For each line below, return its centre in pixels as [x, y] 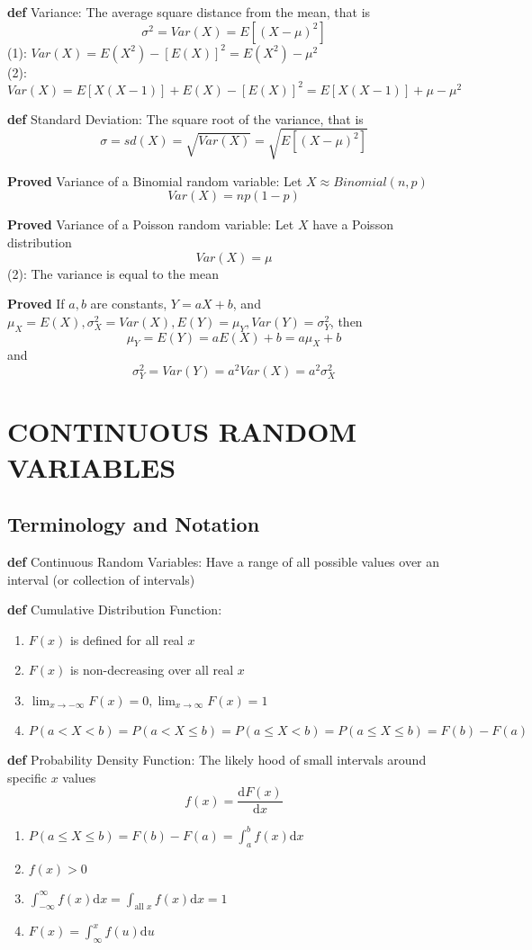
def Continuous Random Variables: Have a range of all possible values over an [224, 561]
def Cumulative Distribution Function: [115, 609]
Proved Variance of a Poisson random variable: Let [151, 224]
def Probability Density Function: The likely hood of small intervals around [217, 759]
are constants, [129, 304]
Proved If [36, 304]
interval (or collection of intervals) [101, 579]
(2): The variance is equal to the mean [113, 273]
